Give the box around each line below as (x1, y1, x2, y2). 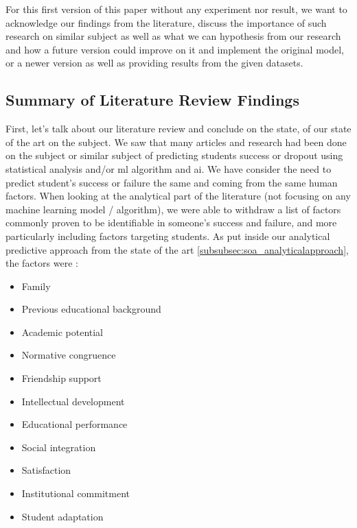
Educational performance (21, 417, 128, 431)
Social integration (21, 440, 96, 454)
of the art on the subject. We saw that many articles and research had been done (5, 134, 347, 149)
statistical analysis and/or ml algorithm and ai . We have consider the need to (5, 161, 332, 176)
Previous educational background (21, 302, 161, 316)
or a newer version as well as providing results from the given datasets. (5, 56, 303, 70)
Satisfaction (21, 463, 71, 477)
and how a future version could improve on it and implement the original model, (5, 42, 344, 56)
